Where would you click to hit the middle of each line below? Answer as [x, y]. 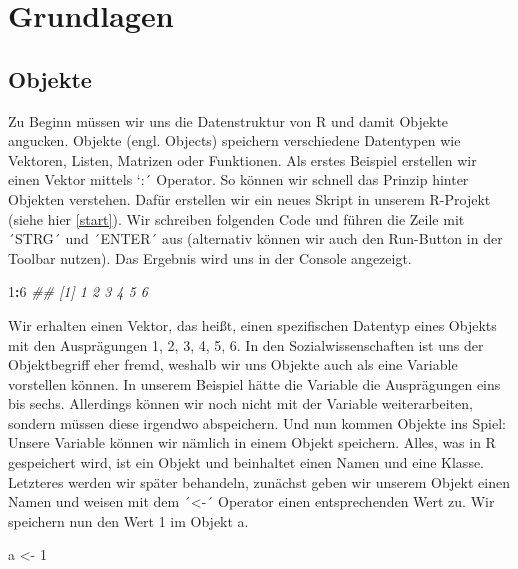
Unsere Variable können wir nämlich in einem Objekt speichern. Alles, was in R [252, 442]
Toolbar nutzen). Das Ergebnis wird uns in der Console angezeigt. [210, 257]
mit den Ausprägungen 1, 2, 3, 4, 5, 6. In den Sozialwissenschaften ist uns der [246, 344]
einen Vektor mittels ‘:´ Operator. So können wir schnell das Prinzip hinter [238, 179]
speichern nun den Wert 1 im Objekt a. [128, 520]
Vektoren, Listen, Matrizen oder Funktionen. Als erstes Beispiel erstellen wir [242, 159]
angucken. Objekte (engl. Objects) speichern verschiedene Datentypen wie [234, 140]
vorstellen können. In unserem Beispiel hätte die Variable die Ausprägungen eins [254, 383]
